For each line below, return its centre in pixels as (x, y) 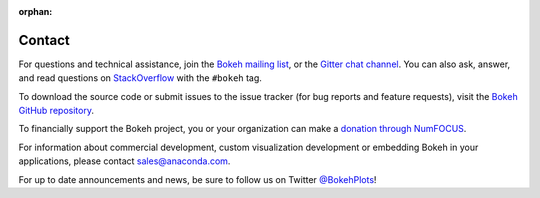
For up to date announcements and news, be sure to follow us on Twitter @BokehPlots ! (197, 179)
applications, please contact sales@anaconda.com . (124, 161)
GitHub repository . (56, 111)
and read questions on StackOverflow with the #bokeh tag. (140, 78)
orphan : (35, 11)
